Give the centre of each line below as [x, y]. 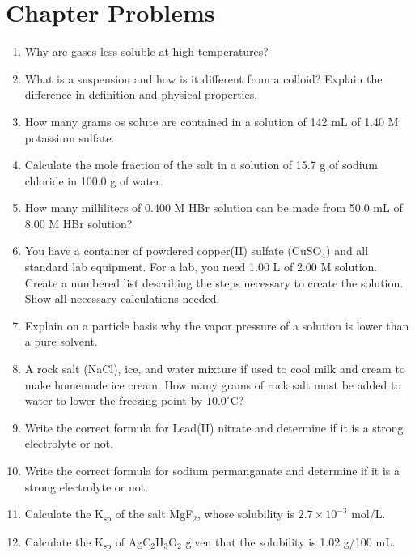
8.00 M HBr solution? [78, 223]
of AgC [133, 541]
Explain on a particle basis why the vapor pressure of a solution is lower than [217, 325]
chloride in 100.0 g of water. [94, 180]
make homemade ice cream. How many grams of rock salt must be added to [213, 384]
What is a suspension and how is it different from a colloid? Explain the [203, 78]
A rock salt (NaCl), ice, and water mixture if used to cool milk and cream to [215, 369]
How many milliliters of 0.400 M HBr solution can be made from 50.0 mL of [214, 208]
